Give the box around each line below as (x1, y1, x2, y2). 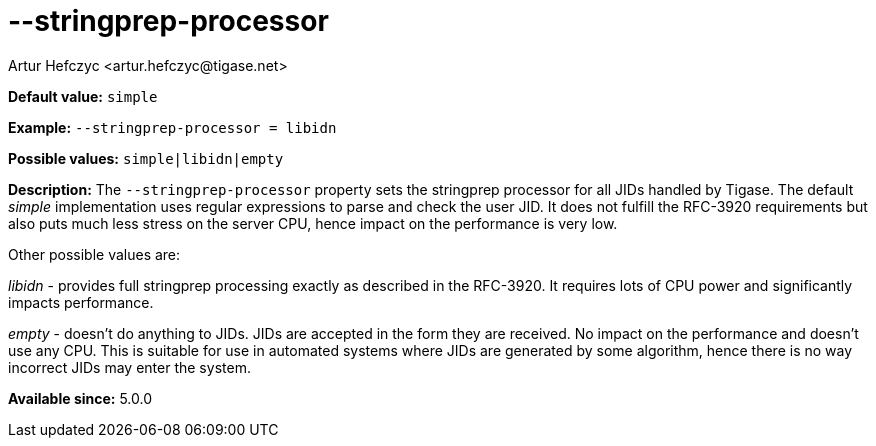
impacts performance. (8, 293, 154, 311)
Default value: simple (8, 87, 158, 105)
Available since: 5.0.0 (8, 389, 153, 407)
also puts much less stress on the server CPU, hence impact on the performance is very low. (8, 214, 618, 232)
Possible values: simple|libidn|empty (8, 149, 284, 167)
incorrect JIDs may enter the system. (8, 358, 251, 376)
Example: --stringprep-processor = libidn (8, 118, 337, 136)
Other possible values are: (8, 245, 181, 263)
